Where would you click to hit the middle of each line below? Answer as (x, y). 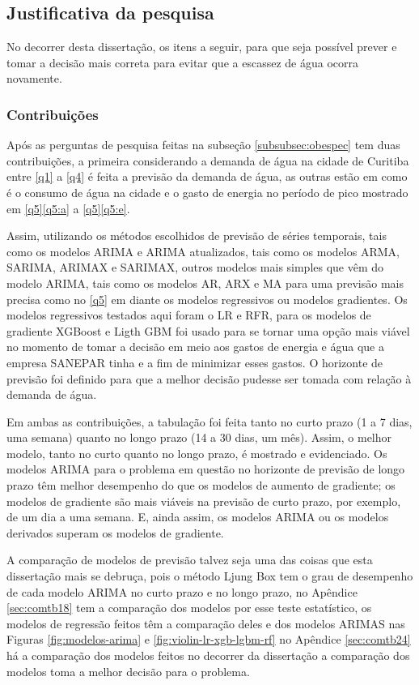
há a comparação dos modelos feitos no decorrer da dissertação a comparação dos (208, 655)
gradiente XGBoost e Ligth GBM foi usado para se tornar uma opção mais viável (208, 330)
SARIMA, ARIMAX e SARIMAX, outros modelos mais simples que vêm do (195, 267)
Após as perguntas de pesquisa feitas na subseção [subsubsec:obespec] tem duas (203, 145)
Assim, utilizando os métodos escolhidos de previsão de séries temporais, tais (197, 235)
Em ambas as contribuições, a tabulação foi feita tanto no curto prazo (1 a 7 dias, (209, 421)
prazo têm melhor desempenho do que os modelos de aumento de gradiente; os (201, 485)
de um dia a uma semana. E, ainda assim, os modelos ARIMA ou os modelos (198, 517)
